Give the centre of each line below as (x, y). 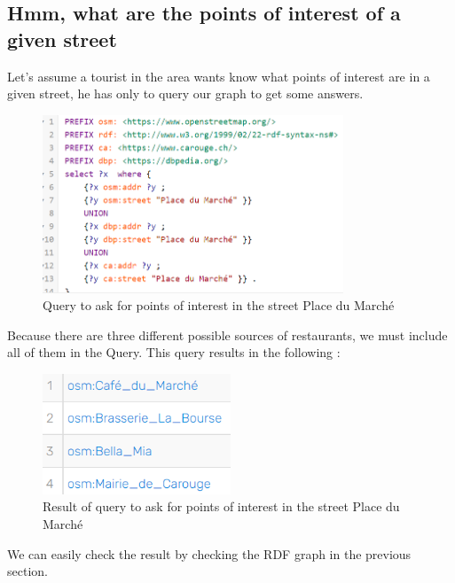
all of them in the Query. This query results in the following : (174, 352)
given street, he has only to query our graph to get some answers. (185, 93)
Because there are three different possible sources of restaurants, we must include (227, 334)
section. (27, 571)
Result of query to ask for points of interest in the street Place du (221, 506)
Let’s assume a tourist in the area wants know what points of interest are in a (219, 76)
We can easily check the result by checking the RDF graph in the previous (209, 553)
